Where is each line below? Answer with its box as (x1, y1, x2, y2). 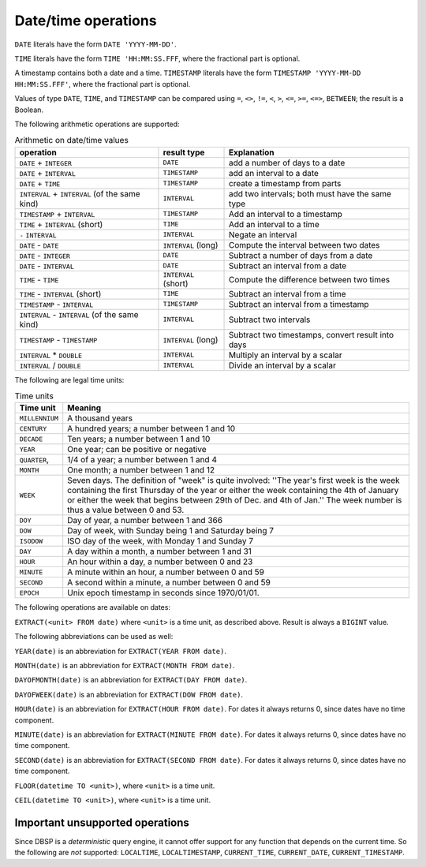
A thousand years (67, 413, 133, 424)
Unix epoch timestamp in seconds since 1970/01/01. (67, 588, 260, 599)
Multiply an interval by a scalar (229, 349, 342, 361)
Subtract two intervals (229, 314, 311, 325)
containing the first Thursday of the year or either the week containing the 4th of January (67, 485, 399, 496)
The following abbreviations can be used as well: (14, 632, 174, 641)
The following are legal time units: (14, 375, 125, 384)
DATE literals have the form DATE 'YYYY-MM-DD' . (14, 39, 177, 49)
